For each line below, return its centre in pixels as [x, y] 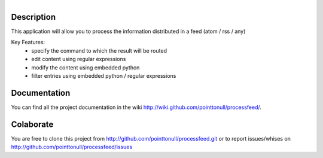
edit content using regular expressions [79, 59]
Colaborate [32, 124]
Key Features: [28, 42]
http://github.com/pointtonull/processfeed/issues [72, 147]
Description [33, 17]
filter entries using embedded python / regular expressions [104, 76]
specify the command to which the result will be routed [99, 50]
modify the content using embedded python [86, 67]
